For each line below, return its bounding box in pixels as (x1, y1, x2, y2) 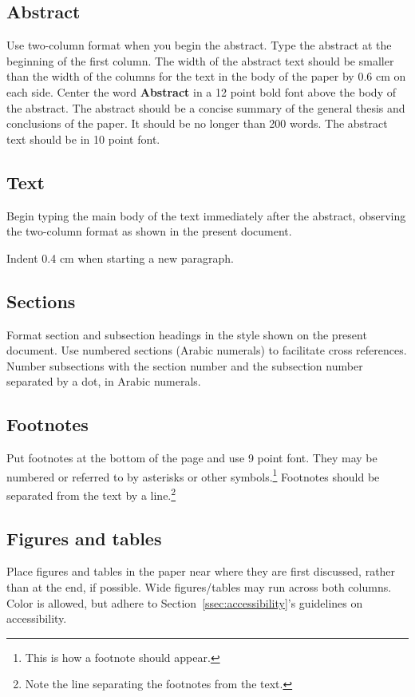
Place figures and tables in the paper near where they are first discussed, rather (6, 563, 396, 580)
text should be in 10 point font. (6, 130, 160, 147)
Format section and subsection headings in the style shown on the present (6, 326, 367, 343)
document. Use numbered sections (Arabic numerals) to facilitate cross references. (6, 342, 407, 358)
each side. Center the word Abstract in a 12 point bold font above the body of (6, 83, 396, 100)
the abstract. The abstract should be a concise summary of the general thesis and (6, 99, 405, 116)
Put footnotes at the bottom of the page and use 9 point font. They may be (6, 449, 377, 466)
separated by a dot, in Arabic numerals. (6, 373, 201, 390)
